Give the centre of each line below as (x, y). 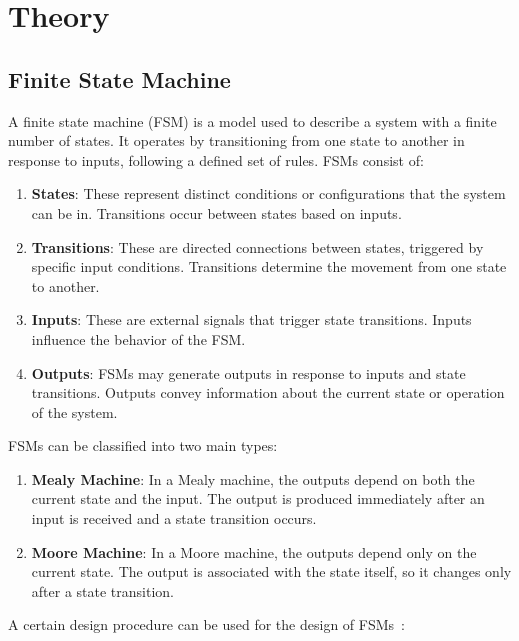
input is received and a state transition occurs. (174, 518)
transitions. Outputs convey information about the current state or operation (268, 392)
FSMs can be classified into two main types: (143, 445)
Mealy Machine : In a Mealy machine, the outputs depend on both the (253, 478)
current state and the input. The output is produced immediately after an (258, 498)
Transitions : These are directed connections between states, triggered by (257, 246)
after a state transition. (102, 590)
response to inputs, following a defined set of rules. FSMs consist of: (216, 159)
